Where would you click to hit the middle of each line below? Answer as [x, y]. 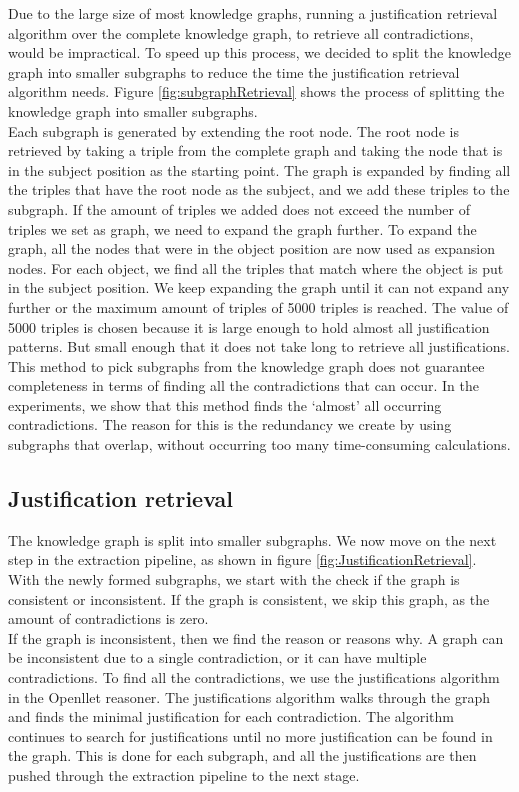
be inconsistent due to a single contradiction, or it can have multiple [217, 657]
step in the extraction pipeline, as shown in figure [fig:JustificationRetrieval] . [242, 559]
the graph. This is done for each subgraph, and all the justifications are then [242, 755]
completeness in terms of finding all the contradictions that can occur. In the [243, 385]
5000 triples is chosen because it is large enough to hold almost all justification [249, 326]
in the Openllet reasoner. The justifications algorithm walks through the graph [249, 696]
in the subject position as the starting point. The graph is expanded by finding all [259, 169]
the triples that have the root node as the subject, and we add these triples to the [259, 189]
